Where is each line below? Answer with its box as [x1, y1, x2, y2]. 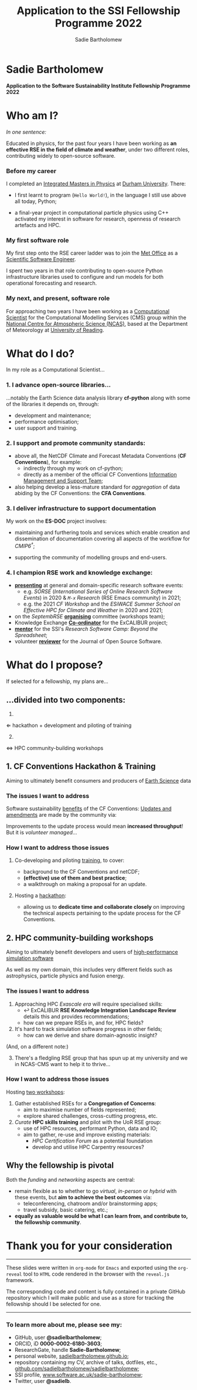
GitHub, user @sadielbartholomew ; [14, 1334, 102, 1341]
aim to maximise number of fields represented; [23, 1106, 137, 1113]
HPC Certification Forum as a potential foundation [32, 1137, 153, 1144]
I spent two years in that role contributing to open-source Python [6, 267, 163, 274]
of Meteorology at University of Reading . [6, 326, 104, 333]
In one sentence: [6, 128, 47, 136]
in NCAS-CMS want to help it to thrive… [14, 1060, 111, 1067]
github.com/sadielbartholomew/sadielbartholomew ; [14, 1365, 140, 1372]
